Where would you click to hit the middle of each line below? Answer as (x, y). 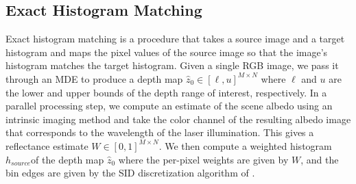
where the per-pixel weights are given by (203, 159)
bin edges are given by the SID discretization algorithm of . (130, 173)
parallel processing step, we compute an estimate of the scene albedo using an (169, 106)
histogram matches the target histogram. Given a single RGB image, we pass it (172, 65)
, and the (320, 159)
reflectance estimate (47, 145)
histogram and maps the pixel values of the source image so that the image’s (167, 52)
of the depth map (68, 159)
